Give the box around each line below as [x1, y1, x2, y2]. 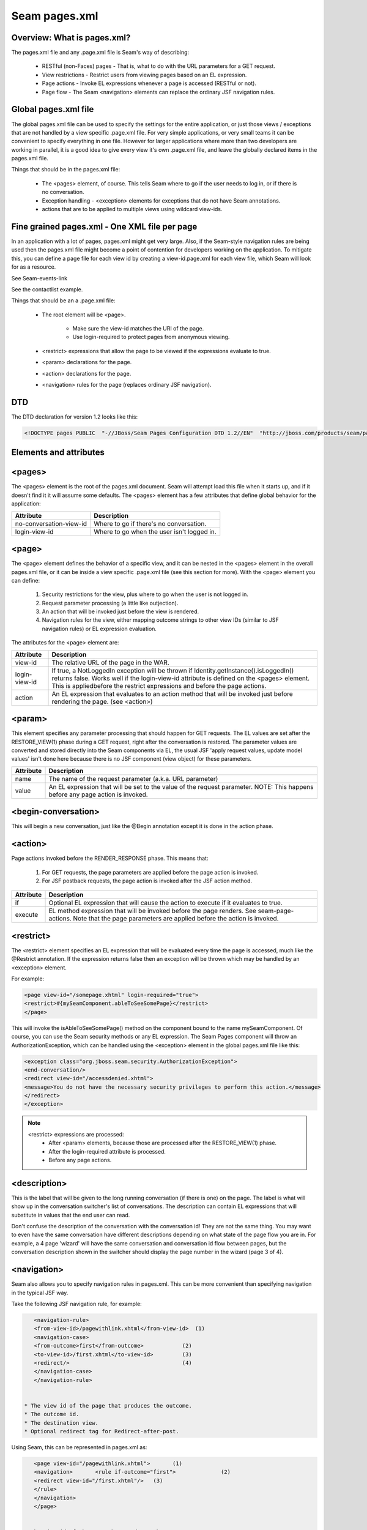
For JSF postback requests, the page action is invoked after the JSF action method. [42, 877, 253, 884]
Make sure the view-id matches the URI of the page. [72, 325, 204, 332]
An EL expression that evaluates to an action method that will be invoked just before [51, 689, 293, 698]
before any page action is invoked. [48, 790, 148, 799]
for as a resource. [11, 263, 56, 271]
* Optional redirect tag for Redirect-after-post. [24, 1428, 180, 1435]
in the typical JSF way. [11, 1289, 69, 1296]
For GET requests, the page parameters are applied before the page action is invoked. [42, 868, 259, 876]
